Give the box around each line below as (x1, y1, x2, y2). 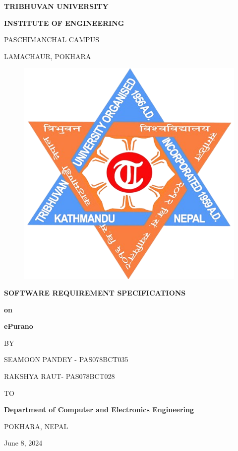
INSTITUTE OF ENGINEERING (4, 17, 124, 28)
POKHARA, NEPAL (4, 421, 68, 431)
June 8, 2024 (4, 438, 43, 448)
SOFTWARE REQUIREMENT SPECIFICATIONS (4, 287, 186, 298)
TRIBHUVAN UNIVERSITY (4, 1, 109, 11)
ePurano (4, 321, 33, 331)
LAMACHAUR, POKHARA (4, 51, 91, 61)
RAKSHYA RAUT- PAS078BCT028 (4, 371, 115, 381)
